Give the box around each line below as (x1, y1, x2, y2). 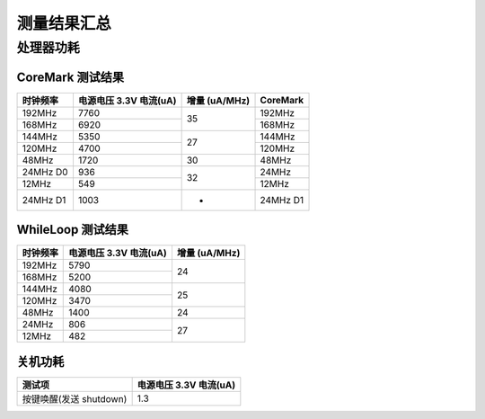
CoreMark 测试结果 (16, 69, 125, 85)
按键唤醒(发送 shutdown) (22, 392, 128, 405)
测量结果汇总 (16, 13, 112, 33)
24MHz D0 (22, 165, 68, 178)
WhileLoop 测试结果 (16, 222, 129, 237)
